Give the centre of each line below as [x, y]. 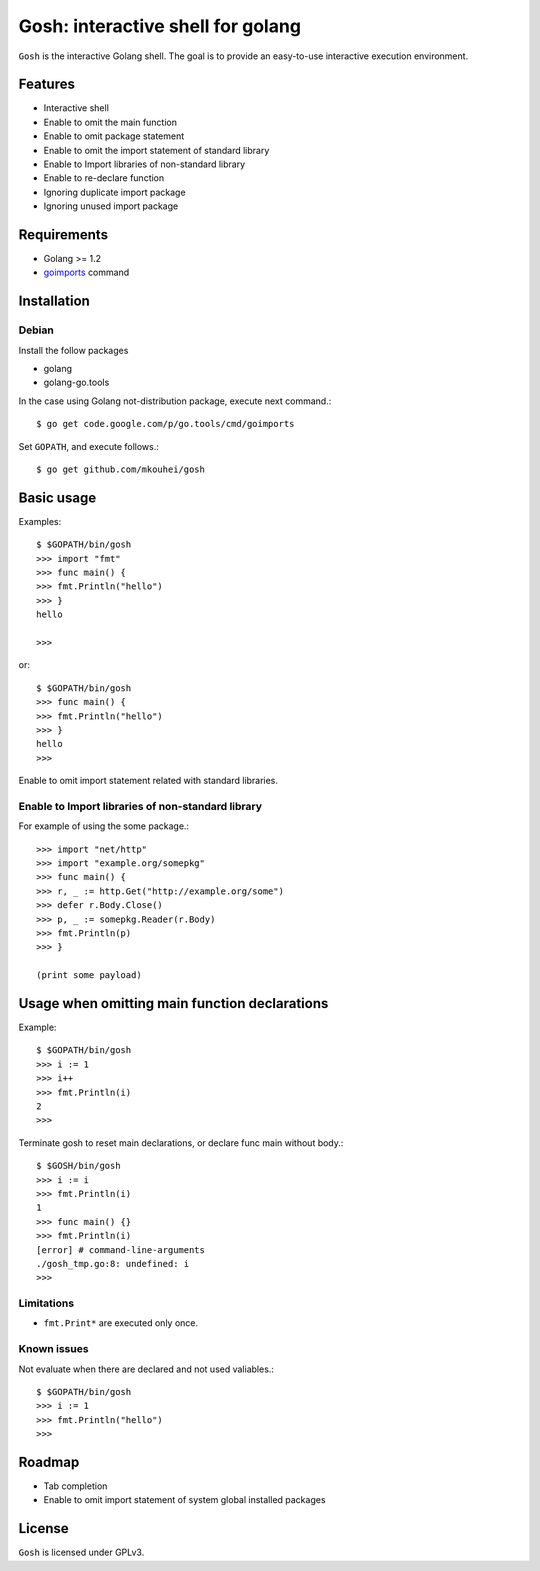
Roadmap [49, 1462]
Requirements [63, 234]
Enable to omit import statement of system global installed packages [184, 1500]
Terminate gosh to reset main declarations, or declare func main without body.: [181, 1142]
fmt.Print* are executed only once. [121, 1323]
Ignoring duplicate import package [114, 192]
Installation [54, 301]
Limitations [46, 1303]
